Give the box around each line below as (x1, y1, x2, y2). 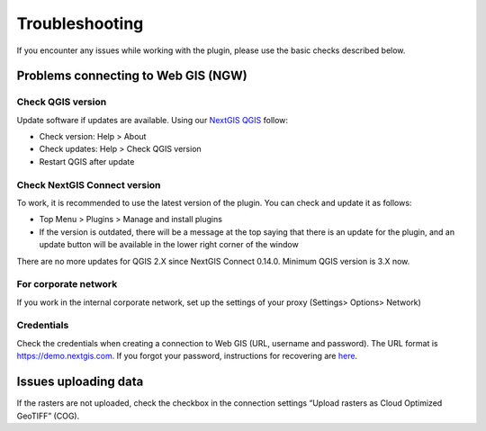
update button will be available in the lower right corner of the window (39, 239, 299, 250)
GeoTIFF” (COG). (16, 410, 80, 421)
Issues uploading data (16, 374, 144, 390)
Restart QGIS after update (39, 156, 135, 166)
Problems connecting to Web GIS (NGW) (16, 68, 247, 84)
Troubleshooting (16, 13, 144, 33)
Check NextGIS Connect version (16, 178, 161, 191)
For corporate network (16, 278, 118, 291)
